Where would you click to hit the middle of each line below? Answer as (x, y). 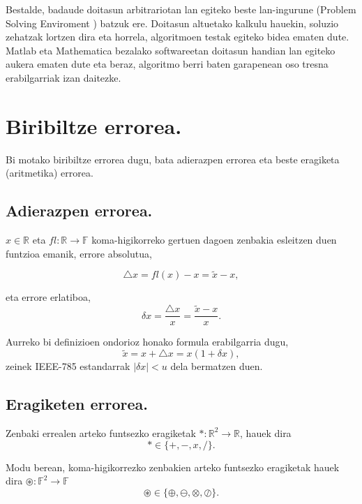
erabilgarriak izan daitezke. (63, 77)
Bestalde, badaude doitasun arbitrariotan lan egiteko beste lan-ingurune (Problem (181, 9)
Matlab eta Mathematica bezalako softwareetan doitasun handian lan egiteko (171, 50)
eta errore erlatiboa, (48, 297)
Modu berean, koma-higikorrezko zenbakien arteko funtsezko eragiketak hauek (173, 467)
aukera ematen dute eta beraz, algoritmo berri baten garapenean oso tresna (167, 64)
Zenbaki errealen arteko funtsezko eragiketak (101, 432)
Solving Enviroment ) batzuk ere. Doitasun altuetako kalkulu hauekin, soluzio (172, 23)
